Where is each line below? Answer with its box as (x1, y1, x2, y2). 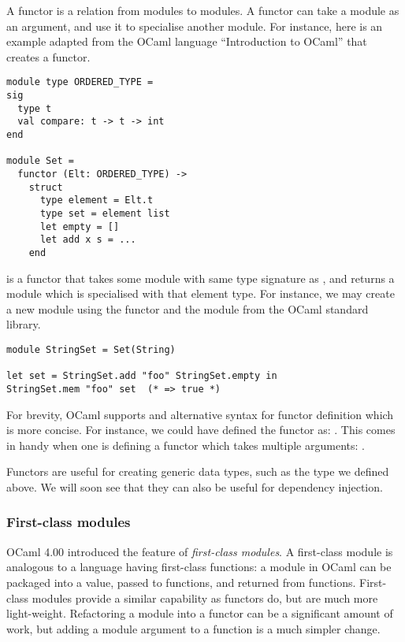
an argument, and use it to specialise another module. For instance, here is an (6, 17, 383, 34)
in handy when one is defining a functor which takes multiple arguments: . (6, 436, 365, 453)
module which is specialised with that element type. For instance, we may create (6, 285, 395, 302)
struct (28, 181, 63, 193)
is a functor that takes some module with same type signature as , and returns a (6, 269, 395, 286)
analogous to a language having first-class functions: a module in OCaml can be (6, 559, 392, 575)
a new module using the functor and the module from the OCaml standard (6, 300, 369, 317)
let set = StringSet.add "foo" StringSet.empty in (6, 370, 277, 382)
